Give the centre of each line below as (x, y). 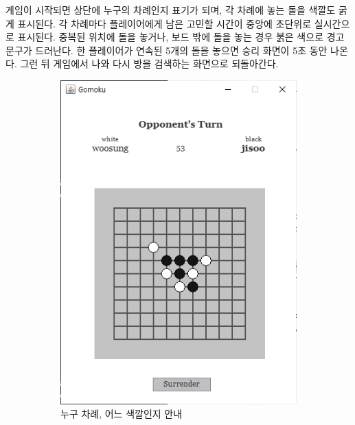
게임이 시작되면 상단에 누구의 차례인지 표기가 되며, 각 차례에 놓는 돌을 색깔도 (171, 10)
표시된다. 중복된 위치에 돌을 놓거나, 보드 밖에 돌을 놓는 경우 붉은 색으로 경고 (181, 37)
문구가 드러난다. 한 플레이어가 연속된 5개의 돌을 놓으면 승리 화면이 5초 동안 (167, 50)
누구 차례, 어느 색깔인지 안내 (122, 414)
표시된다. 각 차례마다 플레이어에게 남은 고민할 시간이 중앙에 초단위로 (164, 23)
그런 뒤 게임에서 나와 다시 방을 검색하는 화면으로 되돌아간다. (149, 64)
